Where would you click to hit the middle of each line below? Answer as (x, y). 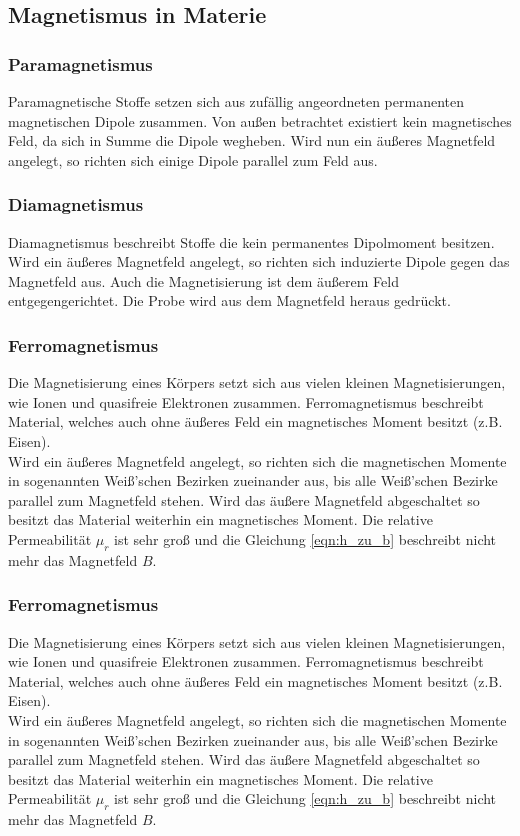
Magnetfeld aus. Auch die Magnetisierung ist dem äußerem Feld (203, 280)
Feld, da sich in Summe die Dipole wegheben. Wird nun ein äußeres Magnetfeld (252, 140)
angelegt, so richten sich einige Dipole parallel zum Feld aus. (193, 159)
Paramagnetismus (80, 63)
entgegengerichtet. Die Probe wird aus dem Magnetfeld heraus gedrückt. (229, 300)
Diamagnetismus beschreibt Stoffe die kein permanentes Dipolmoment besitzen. (251, 241)
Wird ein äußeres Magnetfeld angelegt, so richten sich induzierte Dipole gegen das (259, 261)
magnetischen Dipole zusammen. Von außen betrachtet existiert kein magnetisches (260, 120)
